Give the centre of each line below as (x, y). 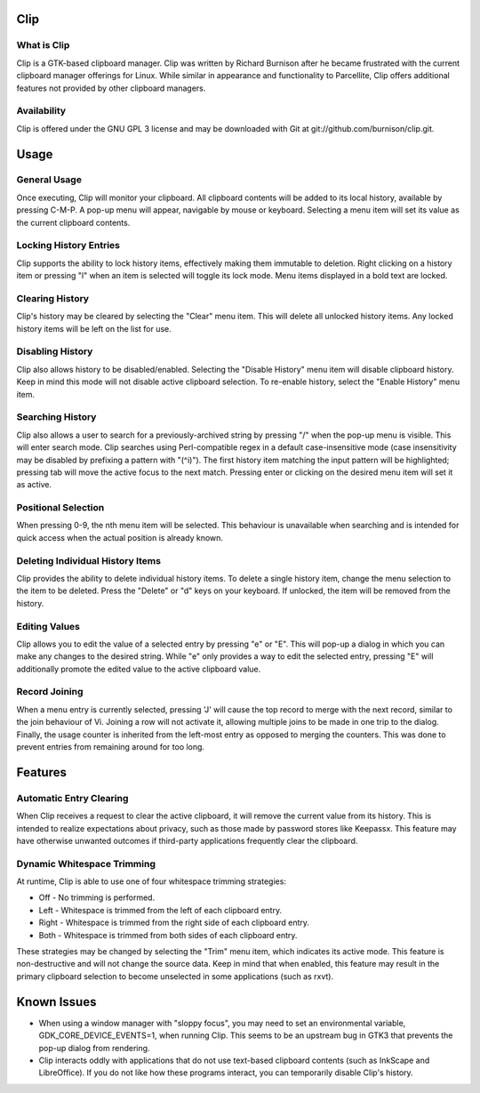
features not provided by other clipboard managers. (111, 88)
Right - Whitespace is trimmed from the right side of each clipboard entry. (174, 923)
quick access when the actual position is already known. (120, 537)
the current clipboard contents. (73, 222)
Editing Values (48, 626)
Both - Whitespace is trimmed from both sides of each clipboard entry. (168, 935)
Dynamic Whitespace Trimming (86, 864)
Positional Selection (60, 508)
